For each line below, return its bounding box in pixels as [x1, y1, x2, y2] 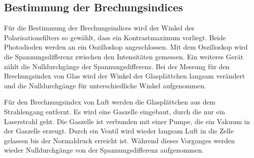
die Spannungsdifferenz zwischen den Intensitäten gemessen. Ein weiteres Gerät [4, 51, 244, 61]
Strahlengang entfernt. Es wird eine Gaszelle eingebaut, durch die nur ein [4, 106, 225, 116]
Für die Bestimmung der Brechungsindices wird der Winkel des [4, 23, 194, 33]
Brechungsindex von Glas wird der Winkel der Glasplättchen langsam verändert [4, 71, 245, 81]
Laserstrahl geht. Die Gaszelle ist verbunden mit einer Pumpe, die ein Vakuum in [4, 116, 250, 126]
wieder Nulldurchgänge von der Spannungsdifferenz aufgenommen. [4, 145, 204, 155]
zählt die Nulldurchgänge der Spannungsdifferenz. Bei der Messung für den [4, 61, 230, 71]
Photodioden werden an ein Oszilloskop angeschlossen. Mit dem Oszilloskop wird [4, 42, 248, 52]
